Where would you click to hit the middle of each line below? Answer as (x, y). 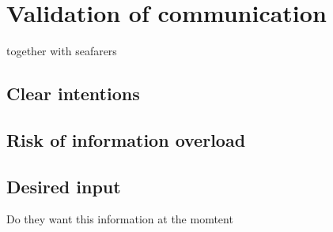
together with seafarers (62, 51)
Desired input (64, 186)
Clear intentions (73, 94)
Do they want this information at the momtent (120, 219)
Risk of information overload (126, 139)
